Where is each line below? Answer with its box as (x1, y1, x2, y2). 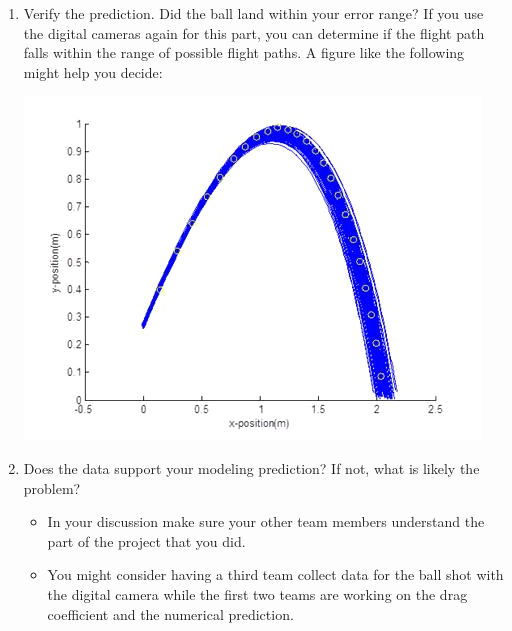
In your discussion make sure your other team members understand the (47, 511, 485, 532)
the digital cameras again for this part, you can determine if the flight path (23, 22, 485, 43)
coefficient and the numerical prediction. (47, 603, 294, 624)
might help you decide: (23, 61, 163, 82)
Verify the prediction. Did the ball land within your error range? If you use (23, 3, 484, 23)
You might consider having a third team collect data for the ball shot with (47, 564, 504, 585)
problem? (23, 477, 81, 498)
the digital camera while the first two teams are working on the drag (47, 583, 468, 604)
